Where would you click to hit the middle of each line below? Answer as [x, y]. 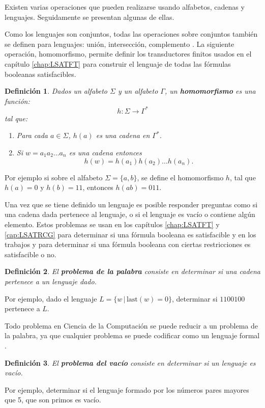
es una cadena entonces [105, 153]
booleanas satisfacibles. [40, 74]
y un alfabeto [138, 91]
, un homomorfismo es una [210, 91]
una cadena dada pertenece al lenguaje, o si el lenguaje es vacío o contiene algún [130, 214]
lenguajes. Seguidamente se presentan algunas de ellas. [90, 17]
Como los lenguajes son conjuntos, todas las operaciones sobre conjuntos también [131, 34]
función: [17, 101]
